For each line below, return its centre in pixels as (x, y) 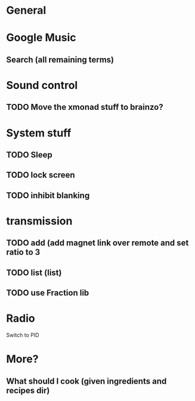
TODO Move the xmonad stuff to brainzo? (85, 107)
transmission (39, 221)
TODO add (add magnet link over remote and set (97, 243)
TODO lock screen (41, 175)
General (26, 10)
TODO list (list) (34, 272)
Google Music (41, 38)
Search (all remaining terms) (60, 59)
